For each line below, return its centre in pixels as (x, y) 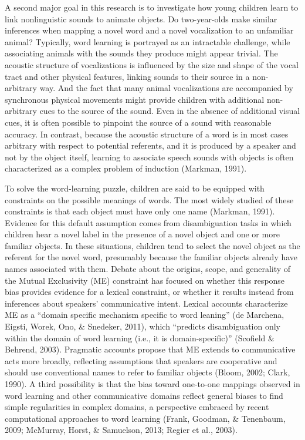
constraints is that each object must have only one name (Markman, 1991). (140, 211)
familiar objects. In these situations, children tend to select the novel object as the (152, 245)
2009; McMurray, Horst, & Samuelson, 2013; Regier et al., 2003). (121, 430)
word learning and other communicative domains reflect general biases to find (144, 395)
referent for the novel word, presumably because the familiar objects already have (151, 257)
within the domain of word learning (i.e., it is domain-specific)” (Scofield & (140, 337)
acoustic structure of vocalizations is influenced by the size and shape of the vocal (152, 64)
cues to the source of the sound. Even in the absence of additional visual (170, 111)
